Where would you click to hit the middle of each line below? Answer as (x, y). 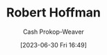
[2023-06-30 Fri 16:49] (53, 45)
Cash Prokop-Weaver (53, 32)
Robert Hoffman (53, 13)
